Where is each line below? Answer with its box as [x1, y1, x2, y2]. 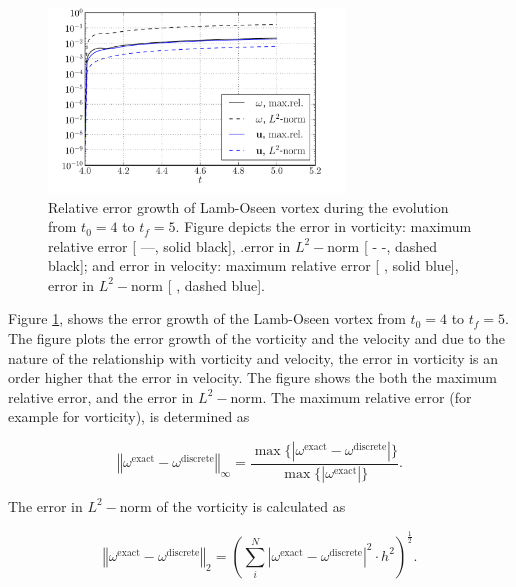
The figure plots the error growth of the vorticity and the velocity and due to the [8, 328, 505, 349]
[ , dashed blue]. [167, 274, 265, 295]
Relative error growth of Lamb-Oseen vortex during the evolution [48, 196, 449, 217]
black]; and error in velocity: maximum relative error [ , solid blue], [48, 255, 459, 276]
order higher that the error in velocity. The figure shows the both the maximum [8, 367, 497, 388]
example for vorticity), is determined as [8, 406, 250, 427]
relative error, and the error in [8, 386, 194, 407]
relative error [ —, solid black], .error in [48, 235, 291, 256]
